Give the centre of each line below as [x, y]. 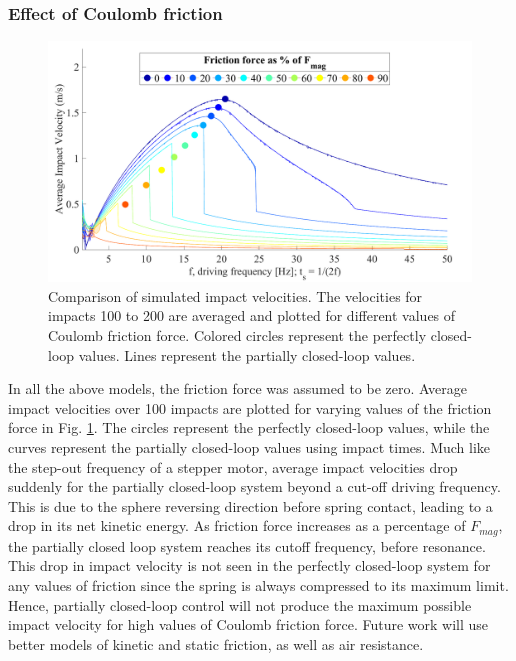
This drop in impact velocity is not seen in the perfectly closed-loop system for [249, 565]
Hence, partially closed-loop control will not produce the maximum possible [240, 604]
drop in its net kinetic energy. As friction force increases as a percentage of [237, 525]
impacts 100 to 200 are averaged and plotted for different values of [252, 315]
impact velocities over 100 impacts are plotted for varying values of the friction [250, 407]
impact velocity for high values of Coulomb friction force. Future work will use [248, 624]
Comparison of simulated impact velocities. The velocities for [235, 295]
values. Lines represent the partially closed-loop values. [247, 354]
